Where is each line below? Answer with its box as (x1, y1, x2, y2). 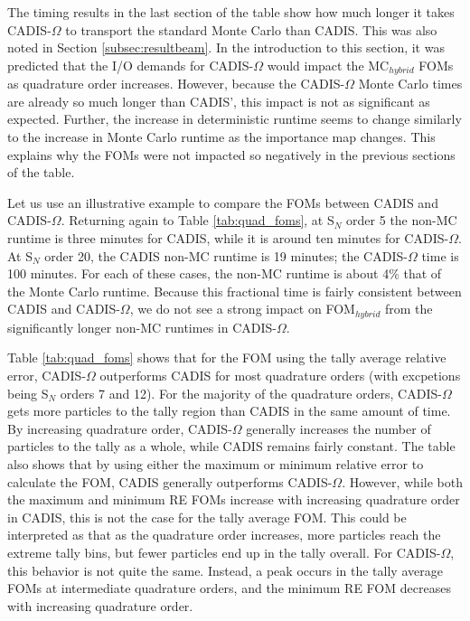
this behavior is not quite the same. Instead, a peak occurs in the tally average (7, 560, 443, 579)
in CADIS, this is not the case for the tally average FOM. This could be (7, 507, 407, 526)
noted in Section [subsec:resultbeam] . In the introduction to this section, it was (7, 38, 445, 57)
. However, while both (342, 472, 463, 491)
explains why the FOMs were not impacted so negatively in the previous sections (7, 145, 456, 164)
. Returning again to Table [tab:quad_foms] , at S (61, 211, 334, 230)
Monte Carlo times (358, 74, 463, 93)
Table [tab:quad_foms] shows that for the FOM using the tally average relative (7, 348, 446, 367)
